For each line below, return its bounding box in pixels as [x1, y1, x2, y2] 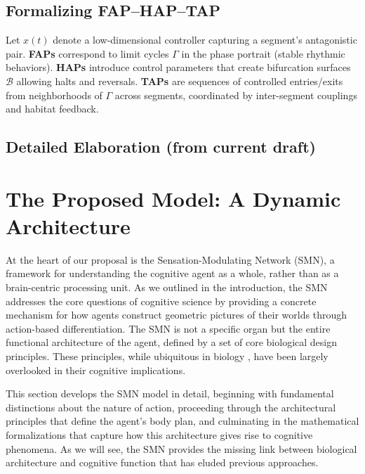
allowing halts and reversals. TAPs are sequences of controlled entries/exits [16, 73, 343, 88]
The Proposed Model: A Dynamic [6, 184, 341, 212]
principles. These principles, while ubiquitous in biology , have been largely [6, 349, 328, 364]
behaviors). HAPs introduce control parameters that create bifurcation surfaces [6, 60, 351, 75]
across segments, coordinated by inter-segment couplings [114, 87, 357, 102]
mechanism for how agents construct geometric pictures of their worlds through [6, 307, 347, 322]
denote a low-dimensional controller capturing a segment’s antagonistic [53, 32, 357, 47]
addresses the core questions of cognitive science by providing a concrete [6, 293, 317, 308]
